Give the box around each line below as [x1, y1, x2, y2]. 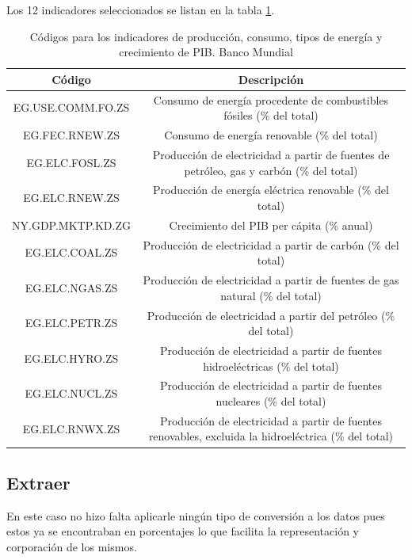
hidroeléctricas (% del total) [203, 357, 339, 374]
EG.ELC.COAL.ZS [25, 244, 118, 261]
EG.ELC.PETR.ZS [25, 314, 118, 331]
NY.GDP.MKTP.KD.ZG [12, 216, 131, 233]
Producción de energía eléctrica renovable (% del [153, 181, 389, 198]
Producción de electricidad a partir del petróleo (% [147, 307, 395, 323]
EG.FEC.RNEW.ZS [22, 127, 120, 143]
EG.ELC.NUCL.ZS [25, 385, 118, 402]
